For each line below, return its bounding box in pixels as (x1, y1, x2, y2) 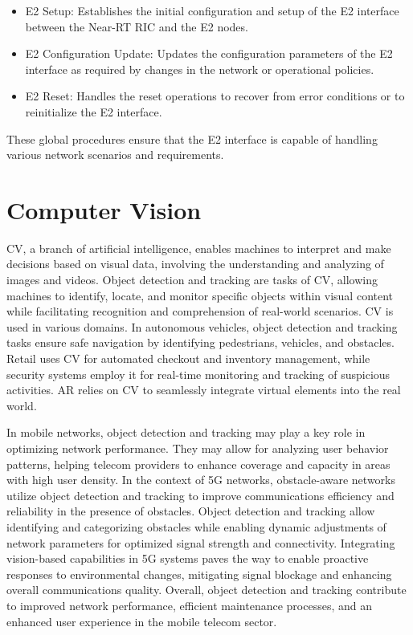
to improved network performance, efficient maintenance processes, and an (6, 596, 372, 613)
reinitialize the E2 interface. (25, 103, 162, 120)
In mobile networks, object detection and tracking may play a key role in (6, 424, 366, 441)
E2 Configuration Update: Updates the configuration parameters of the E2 (25, 45, 393, 62)
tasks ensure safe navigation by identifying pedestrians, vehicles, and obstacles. (6, 334, 395, 351)
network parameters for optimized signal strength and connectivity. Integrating (6, 534, 395, 551)
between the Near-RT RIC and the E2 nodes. (25, 18, 248, 35)
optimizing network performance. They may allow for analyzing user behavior (6, 440, 389, 456)
